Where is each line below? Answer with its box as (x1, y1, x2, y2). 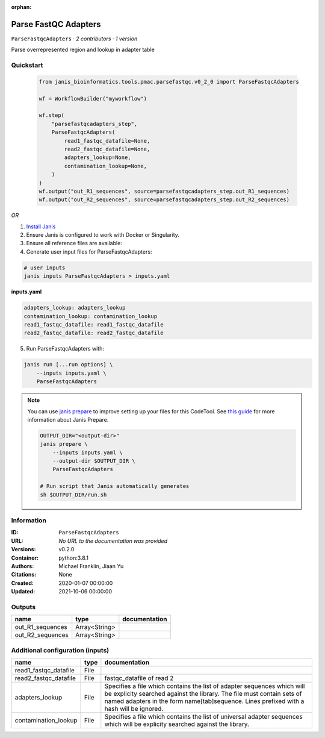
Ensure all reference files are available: (26, 240, 123, 247)
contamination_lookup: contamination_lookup (23, 313, 158, 319)
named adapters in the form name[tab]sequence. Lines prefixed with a (104, 696, 305, 705)
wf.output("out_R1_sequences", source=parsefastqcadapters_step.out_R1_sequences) (39, 187, 290, 195)
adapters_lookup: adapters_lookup (23, 304, 126, 311)
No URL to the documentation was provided (58, 537, 168, 545)
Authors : (11, 562, 34, 569)
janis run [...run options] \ (23, 361, 113, 368)
